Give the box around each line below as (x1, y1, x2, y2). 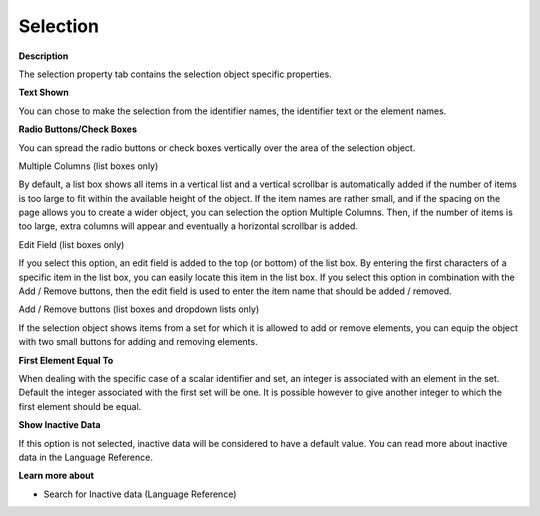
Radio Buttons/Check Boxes (18, 123, 137, 135)
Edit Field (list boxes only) (18, 238, 125, 250)
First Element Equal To (18, 354, 114, 366)
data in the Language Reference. (18, 451, 154, 463)
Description (18, 50, 69, 62)
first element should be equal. (18, 400, 142, 412)
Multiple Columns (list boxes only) (18, 160, 159, 172)
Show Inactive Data (18, 419, 101, 431)
